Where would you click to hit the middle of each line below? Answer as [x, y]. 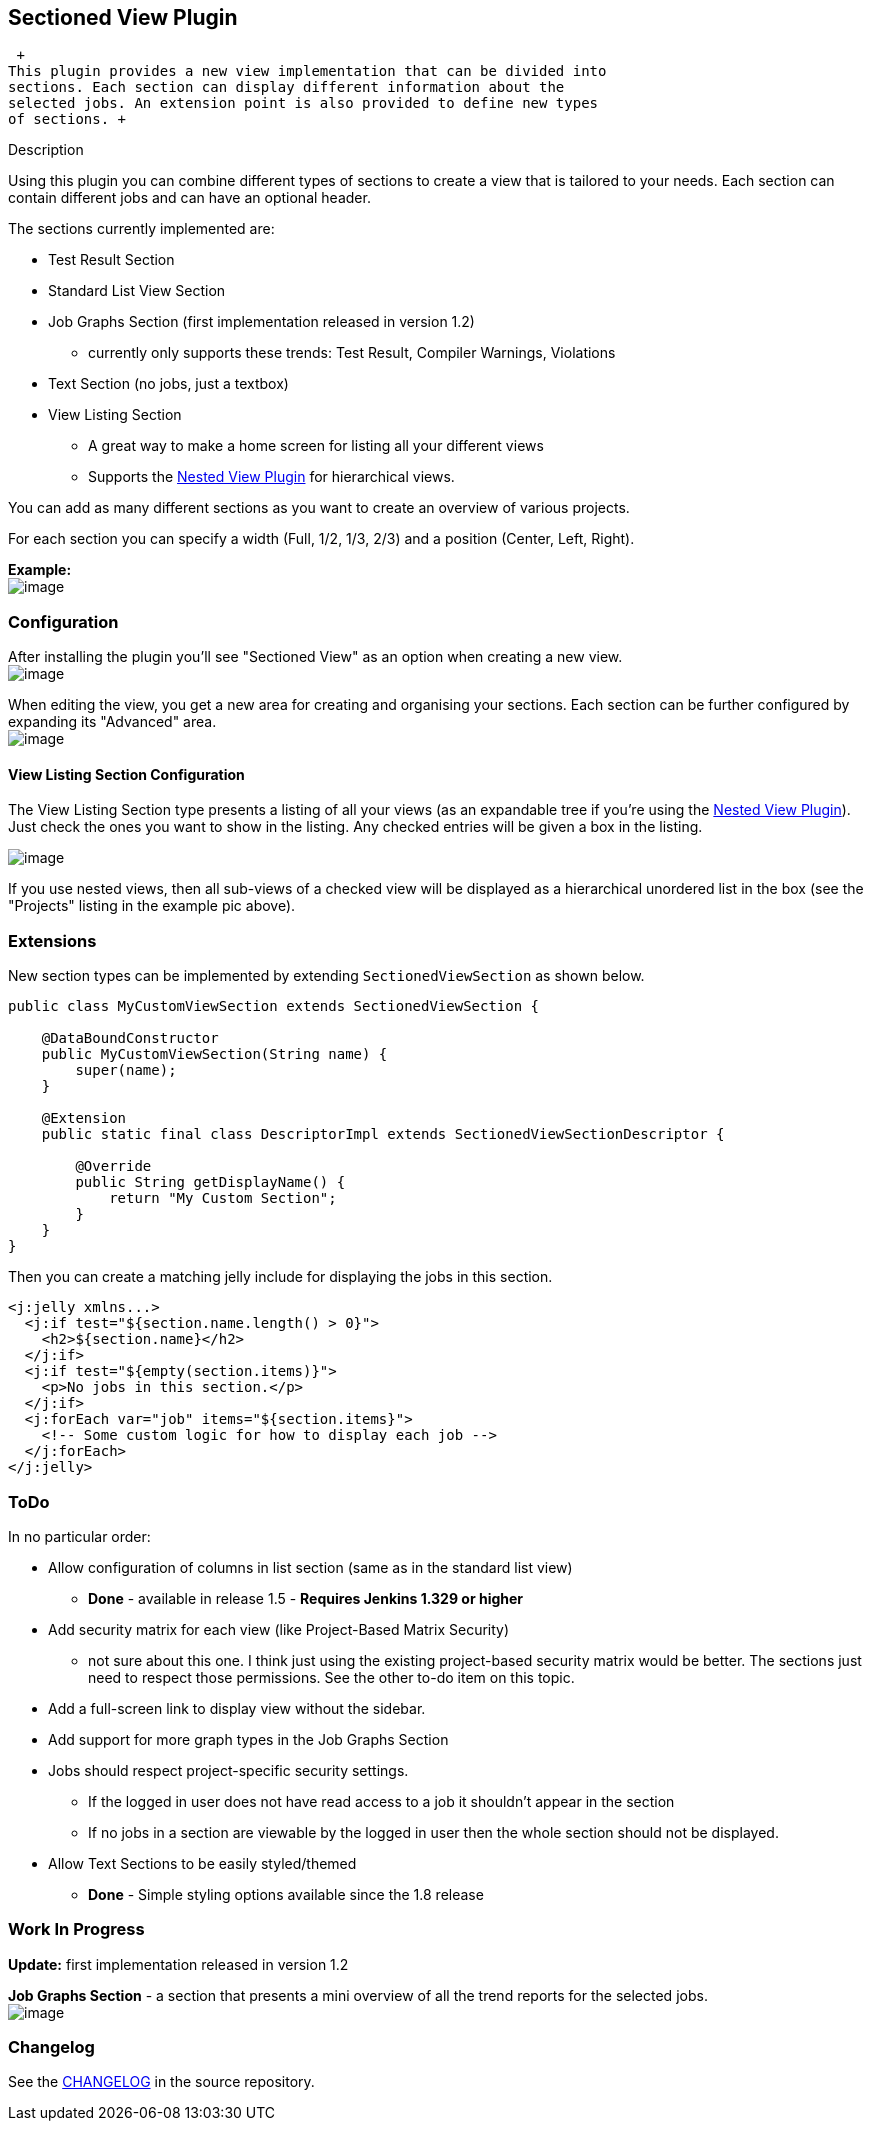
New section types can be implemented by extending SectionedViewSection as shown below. [326, 976]
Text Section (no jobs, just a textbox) [168, 384]
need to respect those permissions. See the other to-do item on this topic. [331, 1677]
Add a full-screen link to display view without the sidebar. [237, 1708]
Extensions [52, 940]
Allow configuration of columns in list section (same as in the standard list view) [310, 1567]
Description [46, 150]
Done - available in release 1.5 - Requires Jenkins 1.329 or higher [306, 1598]
